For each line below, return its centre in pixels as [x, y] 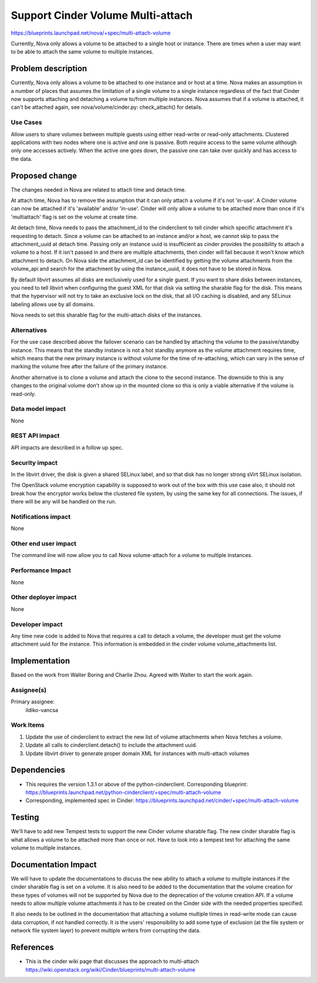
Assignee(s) [29, 690]
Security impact [34, 462]
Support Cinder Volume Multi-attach [102, 15]
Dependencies [38, 770]
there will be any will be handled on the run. [64, 502]
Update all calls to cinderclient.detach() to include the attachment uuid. [112, 745]
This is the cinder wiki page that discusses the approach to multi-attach [112, 961]
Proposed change [44, 175]
